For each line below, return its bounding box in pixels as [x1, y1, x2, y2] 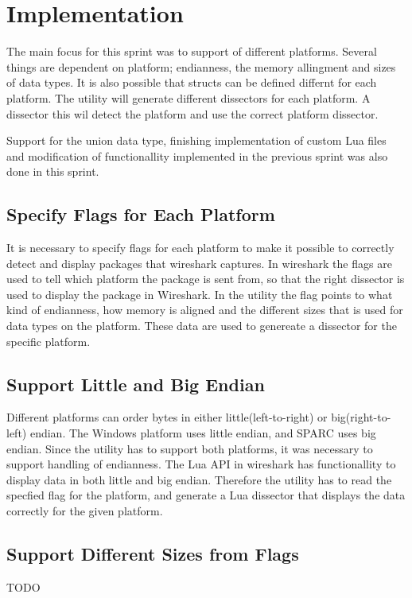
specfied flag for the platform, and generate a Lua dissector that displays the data [6, 487, 406, 503]
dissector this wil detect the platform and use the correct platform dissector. [6, 105, 379, 122]
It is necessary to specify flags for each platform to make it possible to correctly [6, 239, 395, 256]
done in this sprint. [6, 163, 99, 180]
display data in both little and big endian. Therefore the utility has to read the [6, 471, 392, 487]
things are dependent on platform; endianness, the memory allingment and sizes [6, 58, 396, 75]
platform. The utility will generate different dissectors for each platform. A [6, 89, 371, 106]
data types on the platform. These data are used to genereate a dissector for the [6, 317, 397, 334]
